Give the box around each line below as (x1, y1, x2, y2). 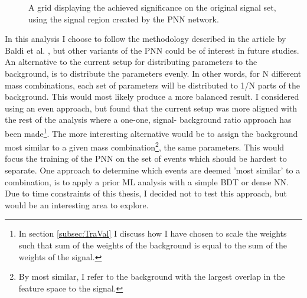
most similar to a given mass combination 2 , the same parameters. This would (5, 139, 285, 153)
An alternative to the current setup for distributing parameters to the (5, 55, 257, 68)
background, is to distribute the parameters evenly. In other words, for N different (5, 67, 302, 79)
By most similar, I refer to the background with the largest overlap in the (18, 270, 285, 283)
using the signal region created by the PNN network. (28, 12, 219, 25)
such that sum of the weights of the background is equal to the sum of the (18, 239, 288, 251)
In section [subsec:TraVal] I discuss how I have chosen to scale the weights (18, 227, 287, 240)
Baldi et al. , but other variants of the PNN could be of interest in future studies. (5, 44, 299, 56)
